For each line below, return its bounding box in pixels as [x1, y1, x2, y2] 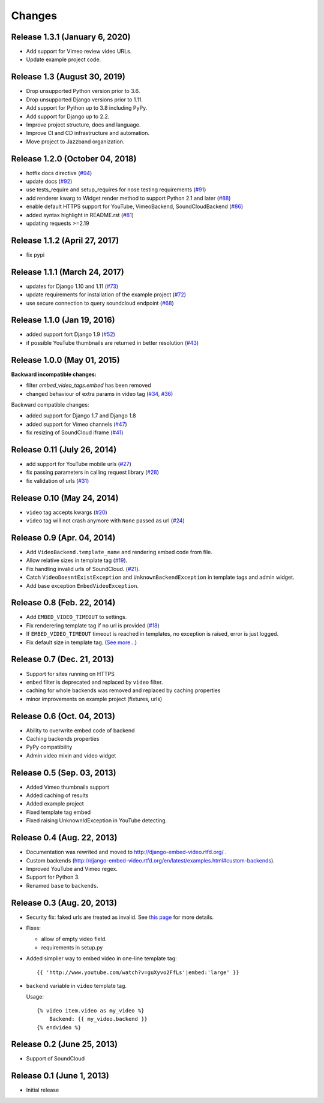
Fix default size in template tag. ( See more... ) [26, 639, 137, 646]
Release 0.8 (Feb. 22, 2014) [11, 597, 116, 608]
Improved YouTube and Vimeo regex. [26, 865, 118, 872]
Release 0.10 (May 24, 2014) [11, 492, 119, 503]
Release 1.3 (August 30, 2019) [11, 72, 125, 82]
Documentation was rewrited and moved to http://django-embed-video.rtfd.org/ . [26, 849, 227, 856]
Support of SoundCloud [26, 1055, 85, 1062]
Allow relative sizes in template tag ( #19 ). [26, 557, 128, 564]
